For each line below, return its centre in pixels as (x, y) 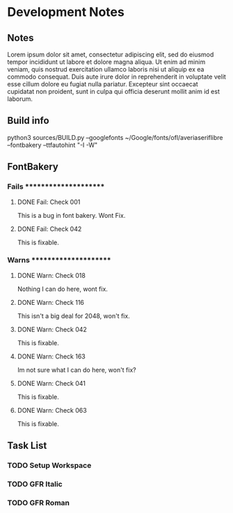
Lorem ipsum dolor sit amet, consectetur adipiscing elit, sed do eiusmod (111, 54)
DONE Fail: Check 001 (49, 202)
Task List (27, 446)
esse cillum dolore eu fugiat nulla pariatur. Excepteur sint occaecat (103, 84)
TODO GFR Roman (38, 503)
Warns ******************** (59, 260)
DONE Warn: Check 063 (52, 410)
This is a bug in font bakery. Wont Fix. (71, 215)
